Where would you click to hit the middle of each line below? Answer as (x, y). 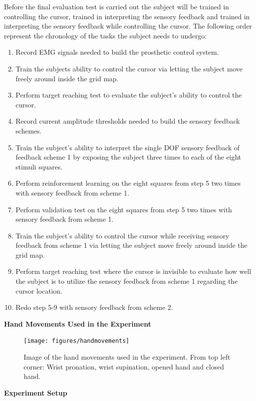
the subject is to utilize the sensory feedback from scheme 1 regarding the (127, 281)
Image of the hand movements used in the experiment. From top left (127, 357)
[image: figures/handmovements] (77, 341)
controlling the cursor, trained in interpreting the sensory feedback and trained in (127, 16)
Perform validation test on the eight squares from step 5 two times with (124, 209)
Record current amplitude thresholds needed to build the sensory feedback (128, 121)
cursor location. (39, 290)
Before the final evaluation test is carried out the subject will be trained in (117, 6)
